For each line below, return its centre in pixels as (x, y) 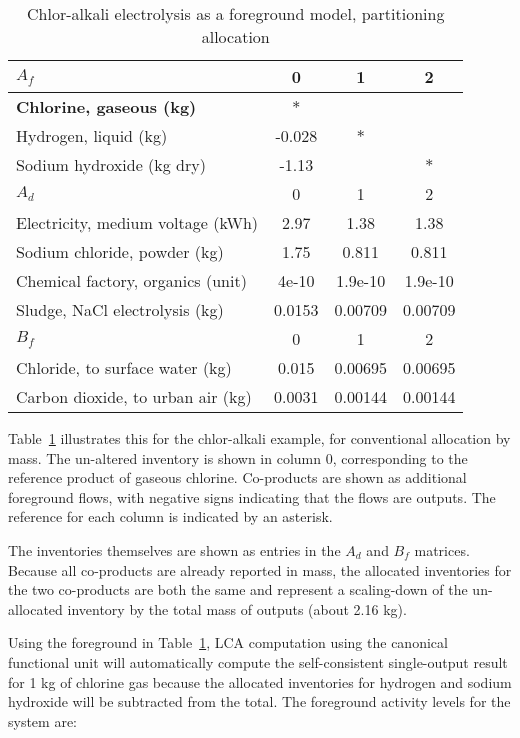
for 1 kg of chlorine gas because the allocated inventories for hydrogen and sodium (260, 681)
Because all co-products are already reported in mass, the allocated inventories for (260, 569)
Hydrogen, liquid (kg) (92, 135)
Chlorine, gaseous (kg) (106, 106)
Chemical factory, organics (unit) (131, 280)
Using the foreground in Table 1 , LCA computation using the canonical (228, 642)
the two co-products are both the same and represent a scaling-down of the (238, 589)
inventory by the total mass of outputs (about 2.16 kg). (237, 608)
